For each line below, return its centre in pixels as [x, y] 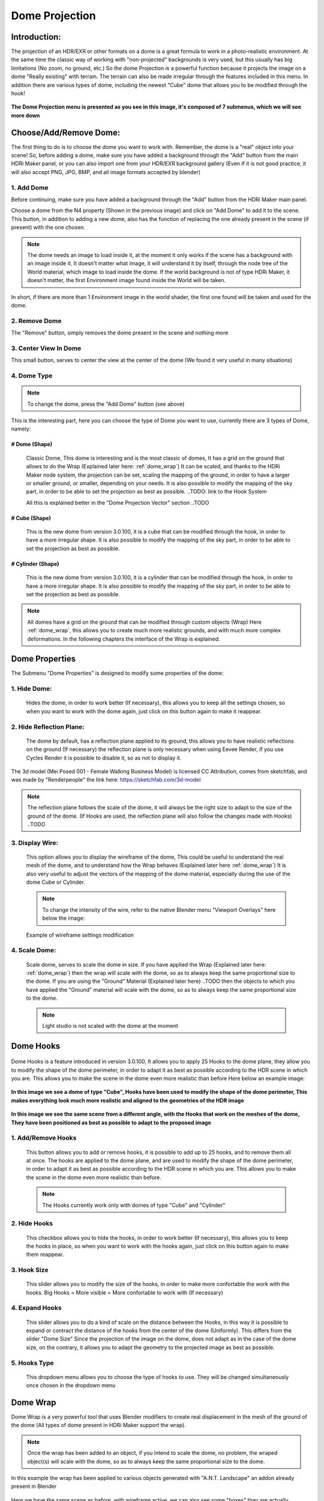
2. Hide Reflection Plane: [48, 726]
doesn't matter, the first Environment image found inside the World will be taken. [127, 280]
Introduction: [36, 37]
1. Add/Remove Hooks [44, 1138]
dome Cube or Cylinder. [55, 882]
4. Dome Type [32, 375]
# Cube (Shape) [31, 518]
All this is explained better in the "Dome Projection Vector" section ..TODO [118, 503]
